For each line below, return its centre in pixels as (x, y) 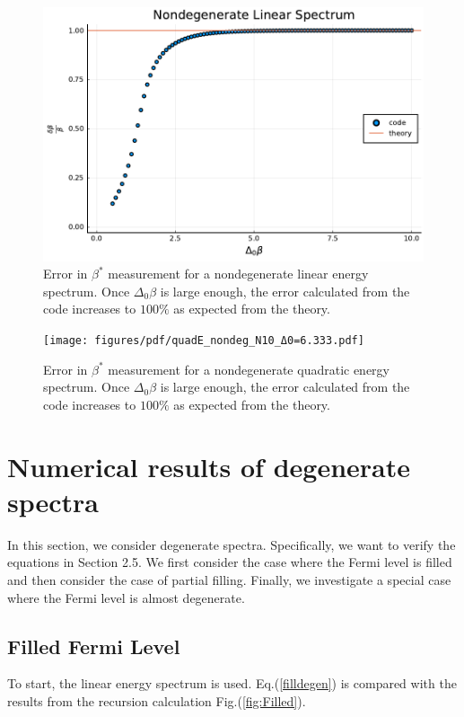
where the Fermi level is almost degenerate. (126, 597)
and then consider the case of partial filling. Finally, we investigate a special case (229, 579)
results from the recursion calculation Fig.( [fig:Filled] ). (157, 700)
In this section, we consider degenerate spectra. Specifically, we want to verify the (232, 544)
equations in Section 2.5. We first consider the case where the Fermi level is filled (230, 562)
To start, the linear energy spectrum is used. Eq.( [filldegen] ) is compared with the (232, 683)
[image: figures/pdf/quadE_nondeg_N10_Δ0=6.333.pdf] (204, 341)
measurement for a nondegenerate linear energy (238, 274)
